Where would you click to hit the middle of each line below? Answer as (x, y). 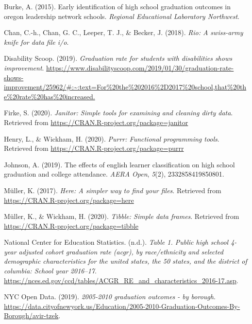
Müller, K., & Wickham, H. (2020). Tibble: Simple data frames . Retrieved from (122, 216)
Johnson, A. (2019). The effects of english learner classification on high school (119, 164)
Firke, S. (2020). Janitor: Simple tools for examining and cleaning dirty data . (118, 113)
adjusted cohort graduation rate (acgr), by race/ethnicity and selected (121, 251)
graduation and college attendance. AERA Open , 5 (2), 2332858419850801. (114, 174)
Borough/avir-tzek (31, 315)
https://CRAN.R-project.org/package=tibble (71, 225)
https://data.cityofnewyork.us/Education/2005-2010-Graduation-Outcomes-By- (122, 306)
